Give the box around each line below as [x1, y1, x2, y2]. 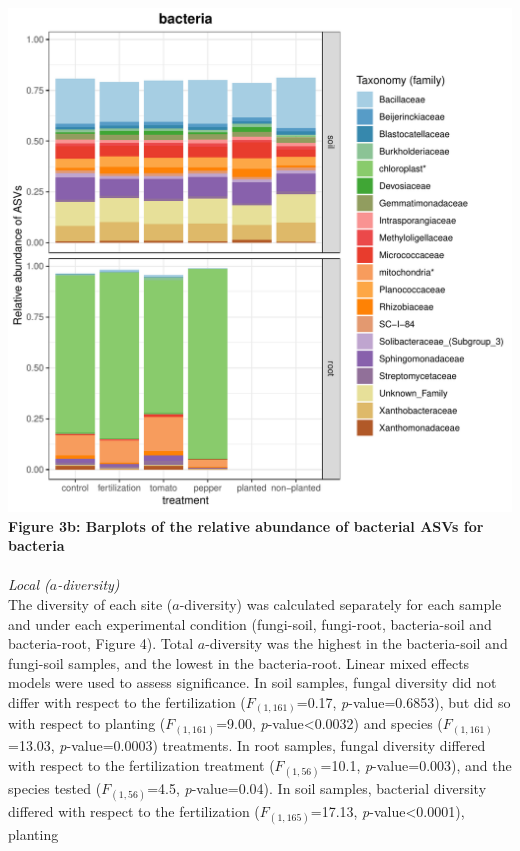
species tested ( [8, 777, 102, 798]
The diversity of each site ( [8, 593, 173, 614]
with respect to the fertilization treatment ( [8, 754, 275, 775]
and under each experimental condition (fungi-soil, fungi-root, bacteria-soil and [8, 613, 492, 634]
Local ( [8, 574, 50, 595]
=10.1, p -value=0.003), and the [320, 754, 512, 775]
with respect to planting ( [8, 713, 166, 734]
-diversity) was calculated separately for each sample [179, 593, 502, 614]
